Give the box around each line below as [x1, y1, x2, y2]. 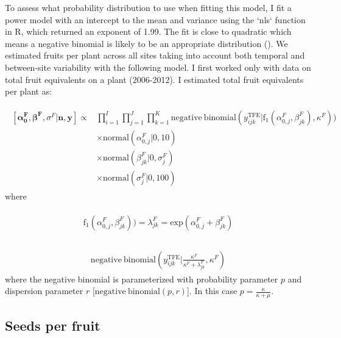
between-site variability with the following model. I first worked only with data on [5, 60, 311, 73]
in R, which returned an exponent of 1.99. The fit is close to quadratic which [5, 25, 292, 38]
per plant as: [5, 85, 52, 98]
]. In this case [186, 284, 237, 297]
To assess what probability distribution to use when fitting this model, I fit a [5, 1, 292, 13]
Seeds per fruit [5, 316, 100, 335]
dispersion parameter [5, 284, 83, 297]
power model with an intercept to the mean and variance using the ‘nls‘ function [5, 13, 306, 26]
